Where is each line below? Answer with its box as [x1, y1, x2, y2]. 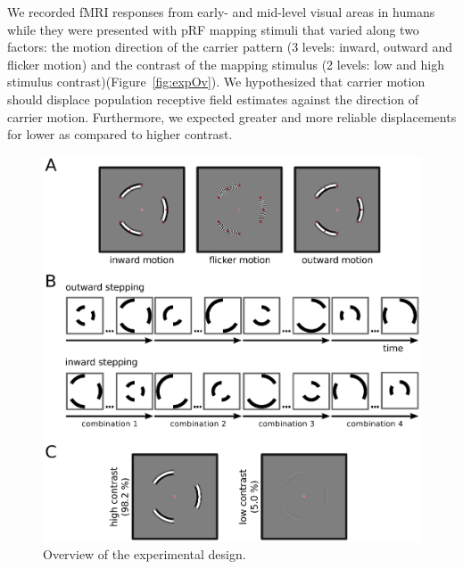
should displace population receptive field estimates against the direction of [7, 89, 418, 108]
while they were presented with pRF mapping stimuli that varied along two [7, 20, 419, 38]
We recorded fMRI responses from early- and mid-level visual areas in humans [7, 3, 435, 21]
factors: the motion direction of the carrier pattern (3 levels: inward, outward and [7, 37, 453, 56]
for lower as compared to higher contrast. [7, 125, 233, 144]
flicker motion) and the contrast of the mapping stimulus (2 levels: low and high [7, 54, 444, 73]
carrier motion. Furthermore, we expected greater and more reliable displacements [7, 107, 457, 126]
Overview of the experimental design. [43, 545, 246, 564]
